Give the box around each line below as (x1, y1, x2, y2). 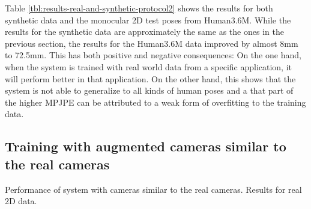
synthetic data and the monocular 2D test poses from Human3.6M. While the (5, 13, 291, 26)
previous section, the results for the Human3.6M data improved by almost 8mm (5, 37, 298, 49)
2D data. (5, 195, 37, 207)
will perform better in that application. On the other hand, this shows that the (5, 72, 296, 85)
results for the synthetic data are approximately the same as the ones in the (5, 25, 284, 38)
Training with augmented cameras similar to (5, 137, 286, 156)
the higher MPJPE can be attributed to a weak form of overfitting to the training (5, 95, 306, 108)
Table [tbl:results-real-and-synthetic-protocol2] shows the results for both (5, 2, 273, 14)
